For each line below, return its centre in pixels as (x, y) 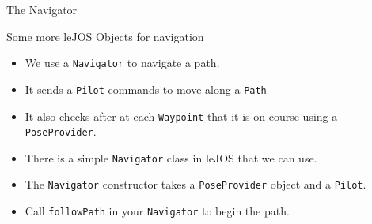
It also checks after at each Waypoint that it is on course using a (181, 116)
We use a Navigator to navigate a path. (122, 63)
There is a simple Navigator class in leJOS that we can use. (171, 157)
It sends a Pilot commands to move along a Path (146, 89)
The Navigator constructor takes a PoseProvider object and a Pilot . (195, 184)
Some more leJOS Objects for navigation (105, 36)
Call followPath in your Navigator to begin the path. (157, 211)
